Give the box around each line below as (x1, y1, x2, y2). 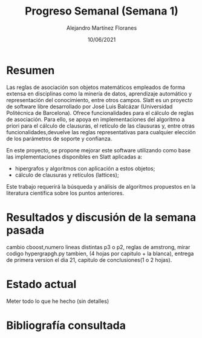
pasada (6, 223, 45, 237)
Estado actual (6, 277, 77, 291)
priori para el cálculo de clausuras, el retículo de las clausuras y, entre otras (6, 122, 195, 129)
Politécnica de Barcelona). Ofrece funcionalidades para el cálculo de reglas (6, 109, 194, 116)
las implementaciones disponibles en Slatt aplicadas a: (6, 153, 143, 160)
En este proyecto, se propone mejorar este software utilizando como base (6, 146, 191, 154)
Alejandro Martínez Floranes (66, 24, 137, 31)
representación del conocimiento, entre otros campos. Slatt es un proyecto (6, 96, 193, 103)
